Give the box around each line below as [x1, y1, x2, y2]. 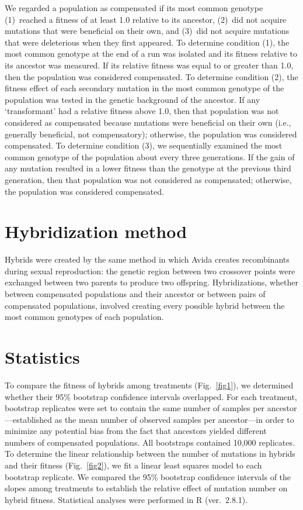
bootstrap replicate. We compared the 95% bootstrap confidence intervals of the [5, 470, 291, 483]
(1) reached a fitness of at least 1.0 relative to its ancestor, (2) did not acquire [5, 13, 287, 25]
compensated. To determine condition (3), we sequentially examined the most [5, 139, 283, 151]
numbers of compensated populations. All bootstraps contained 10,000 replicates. [5, 436, 295, 448]
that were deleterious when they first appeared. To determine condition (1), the [5, 36, 290, 48]
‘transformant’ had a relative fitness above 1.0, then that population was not [5, 105, 279, 117]
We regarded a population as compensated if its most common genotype [5, 2, 263, 13]
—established [5, 413, 53, 425]
